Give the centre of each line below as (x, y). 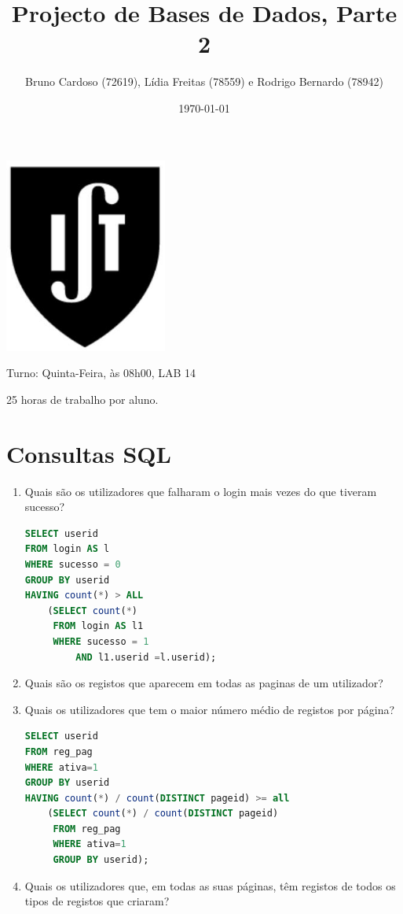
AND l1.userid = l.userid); (146, 657)
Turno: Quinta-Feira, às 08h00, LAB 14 (101, 373)
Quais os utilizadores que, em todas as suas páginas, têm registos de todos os (210, 885)
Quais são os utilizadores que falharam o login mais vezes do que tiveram (201, 491)
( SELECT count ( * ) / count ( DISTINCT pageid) (163, 814)
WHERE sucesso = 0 (73, 564)
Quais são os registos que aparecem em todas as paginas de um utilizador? (204, 683)
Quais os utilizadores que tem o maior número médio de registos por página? (210, 709)
